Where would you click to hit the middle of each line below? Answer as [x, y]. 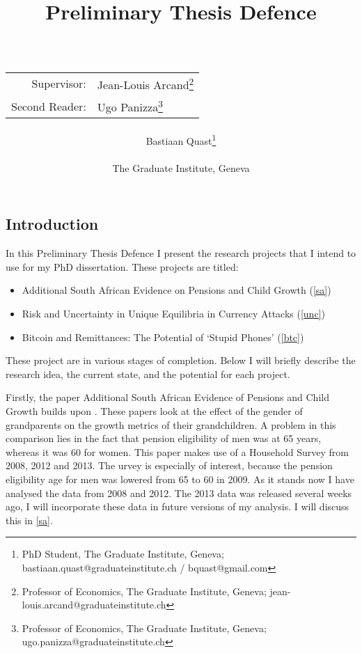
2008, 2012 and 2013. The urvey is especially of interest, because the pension [169, 465]
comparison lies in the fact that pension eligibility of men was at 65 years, [164, 438]
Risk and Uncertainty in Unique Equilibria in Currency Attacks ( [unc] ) [173, 313]
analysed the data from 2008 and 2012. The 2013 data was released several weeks [179, 493]
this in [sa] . [29, 520]
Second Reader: [49, 106]
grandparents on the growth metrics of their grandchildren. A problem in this [171, 424]
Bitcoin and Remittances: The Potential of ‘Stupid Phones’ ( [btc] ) [163, 337]
